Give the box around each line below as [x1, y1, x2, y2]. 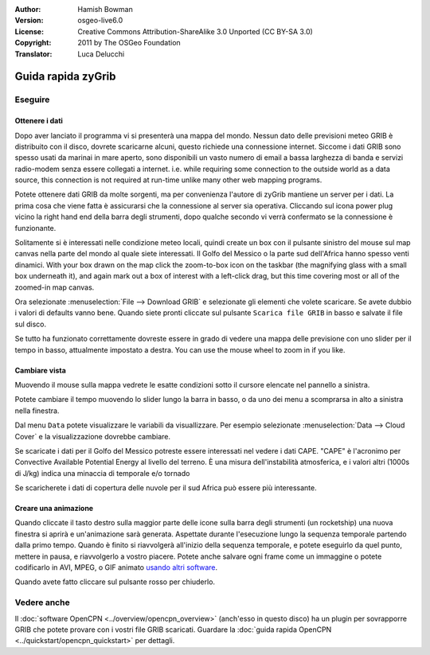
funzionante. [14, 223, 57, 232]
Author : [14, 5, 41, 14]
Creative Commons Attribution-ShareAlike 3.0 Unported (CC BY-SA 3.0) [77, 26, 314, 36]
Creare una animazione [14, 504, 94, 513]
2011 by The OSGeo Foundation [77, 38, 181, 48]
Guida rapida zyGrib [14, 70, 116, 84]
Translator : [14, 49, 53, 59]
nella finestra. [14, 406, 60, 415]
